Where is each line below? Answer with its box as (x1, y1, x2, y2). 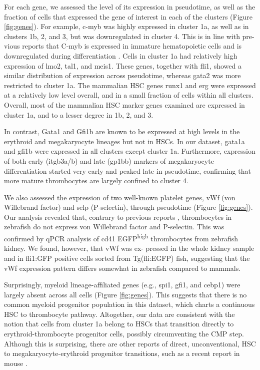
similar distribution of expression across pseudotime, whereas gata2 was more (4, 70, 241, 81)
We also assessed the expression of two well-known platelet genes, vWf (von (4, 192, 235, 202)
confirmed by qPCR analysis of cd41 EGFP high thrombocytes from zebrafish (4, 232, 238, 243)
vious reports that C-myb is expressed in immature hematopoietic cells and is (4, 41, 242, 51)
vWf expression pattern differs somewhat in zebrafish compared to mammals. (4, 262, 241, 273)
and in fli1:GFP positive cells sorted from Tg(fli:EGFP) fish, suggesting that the (4, 252, 250, 263)
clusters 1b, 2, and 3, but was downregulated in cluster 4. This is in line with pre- (4, 31, 254, 41)
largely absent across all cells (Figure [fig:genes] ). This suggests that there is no (4, 289, 247, 299)
